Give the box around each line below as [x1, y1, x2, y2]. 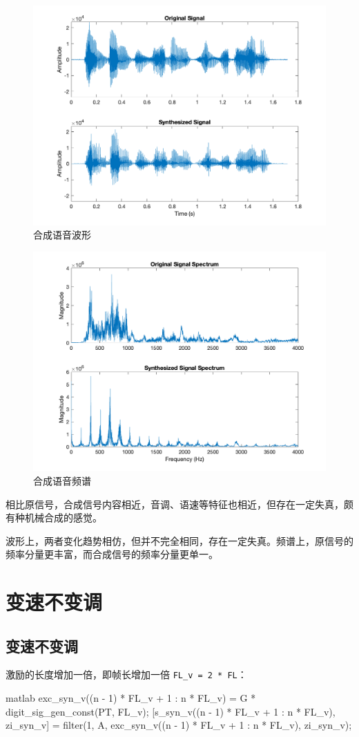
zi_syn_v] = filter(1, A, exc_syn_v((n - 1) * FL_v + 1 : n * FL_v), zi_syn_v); [6, 718, 352, 732]
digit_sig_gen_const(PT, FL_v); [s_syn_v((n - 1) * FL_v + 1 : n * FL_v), [6, 704, 336, 718]
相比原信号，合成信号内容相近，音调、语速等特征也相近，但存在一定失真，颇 [6, 496, 353, 511]
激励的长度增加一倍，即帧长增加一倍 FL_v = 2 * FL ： [6, 667, 247, 682]
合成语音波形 [33, 227, 91, 242]
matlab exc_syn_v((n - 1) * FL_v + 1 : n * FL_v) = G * [6, 691, 256, 705]
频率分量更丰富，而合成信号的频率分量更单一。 [6, 547, 218, 561]
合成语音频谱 [33, 473, 91, 487]
